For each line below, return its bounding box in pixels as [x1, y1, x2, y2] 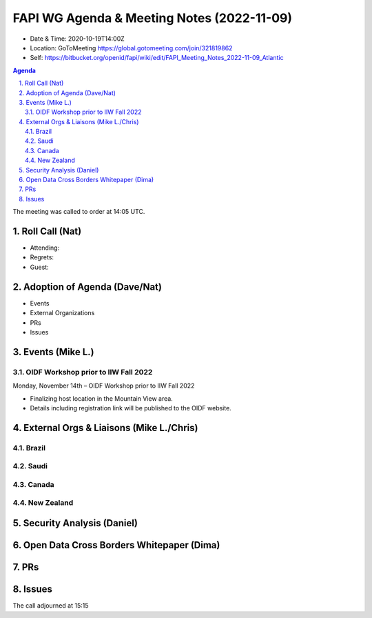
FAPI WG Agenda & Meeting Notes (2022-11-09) [12, 10, 293, 26]
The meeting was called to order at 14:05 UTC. [12, 208, 145, 216]
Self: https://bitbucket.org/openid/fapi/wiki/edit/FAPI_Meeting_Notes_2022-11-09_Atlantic [30, 54, 284, 62]
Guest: [30, 263, 49, 271]
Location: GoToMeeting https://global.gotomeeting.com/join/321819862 [30, 43, 233, 52]
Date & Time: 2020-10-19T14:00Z [30, 34, 125, 43]
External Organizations [30, 309, 95, 317]
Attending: [30, 243, 60, 252]
